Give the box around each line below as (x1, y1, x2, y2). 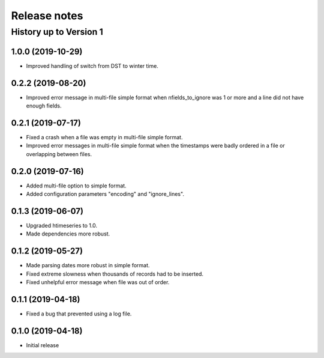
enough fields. (26, 102, 62, 109)
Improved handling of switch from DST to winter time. (26, 62, 158, 69)
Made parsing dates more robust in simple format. (26, 262, 150, 269)
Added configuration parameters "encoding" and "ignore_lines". (26, 190, 184, 198)
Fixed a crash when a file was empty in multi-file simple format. (26, 133, 183, 141)
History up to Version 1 (11, 26, 103, 37)
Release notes (11, 9, 83, 22)
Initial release (26, 341, 59, 348)
